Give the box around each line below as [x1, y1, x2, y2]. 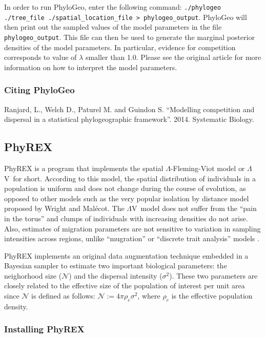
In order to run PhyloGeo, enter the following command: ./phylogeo [4, 2, 221, 12]
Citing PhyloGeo [4, 83, 75, 96]
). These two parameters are [169, 270, 258, 281]
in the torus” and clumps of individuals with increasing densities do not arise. [4, 213, 248, 223]
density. [4, 301, 28, 311]
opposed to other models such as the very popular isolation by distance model [4, 193, 249, 203]
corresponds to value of [4, 52, 77, 62]
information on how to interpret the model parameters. [4, 61, 177, 72]
